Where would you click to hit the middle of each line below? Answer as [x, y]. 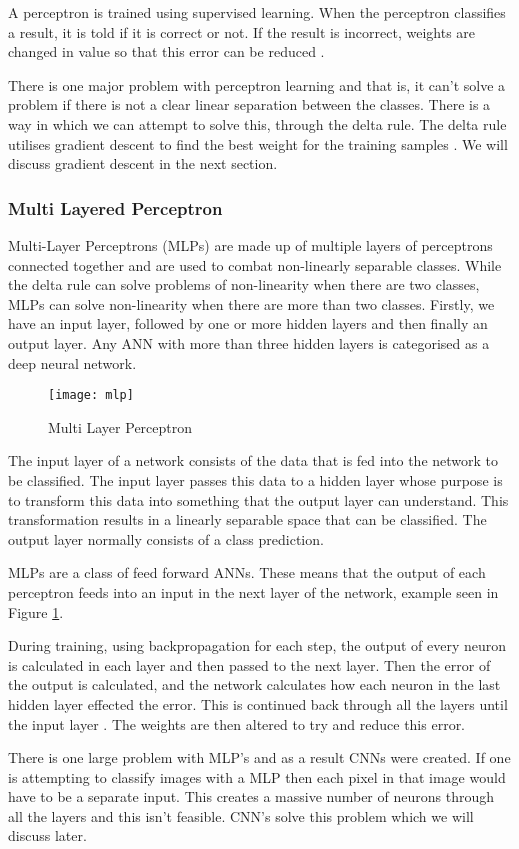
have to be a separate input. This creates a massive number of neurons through [251, 796]
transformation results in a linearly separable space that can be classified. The [247, 519]
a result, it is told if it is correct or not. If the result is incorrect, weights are [242, 31]
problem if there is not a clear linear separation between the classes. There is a [249, 104]
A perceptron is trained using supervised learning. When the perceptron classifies [257, 12]
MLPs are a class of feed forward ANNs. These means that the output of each [247, 572]
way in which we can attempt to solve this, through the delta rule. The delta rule [257, 123]
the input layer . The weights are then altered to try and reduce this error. [237, 723]
